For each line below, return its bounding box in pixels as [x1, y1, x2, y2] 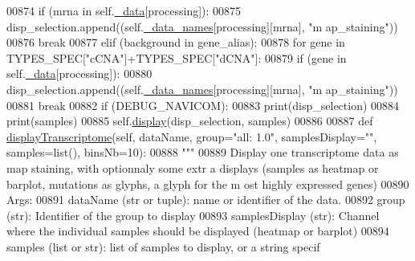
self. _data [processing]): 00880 [6, 65, 153, 82]
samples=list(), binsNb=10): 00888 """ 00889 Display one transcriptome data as [6, 144, 399, 161]
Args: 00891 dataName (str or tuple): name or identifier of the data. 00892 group [6, 191, 405, 208]
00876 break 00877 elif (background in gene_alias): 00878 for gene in [6, 34, 345, 51]
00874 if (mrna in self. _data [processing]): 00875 [6, 2, 242, 18]
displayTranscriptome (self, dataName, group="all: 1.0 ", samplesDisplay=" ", [6, 128, 377, 145]
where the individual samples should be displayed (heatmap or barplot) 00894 [6, 222, 389, 239]
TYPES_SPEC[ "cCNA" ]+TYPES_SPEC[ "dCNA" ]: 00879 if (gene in [6, 49, 347, 66]
